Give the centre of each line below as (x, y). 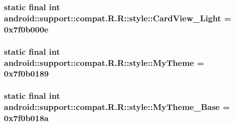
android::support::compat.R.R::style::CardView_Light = (118, 18)
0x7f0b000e (26, 29)
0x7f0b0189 (26, 73)
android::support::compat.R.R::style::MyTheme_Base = (117, 107)
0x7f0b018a (26, 118)
